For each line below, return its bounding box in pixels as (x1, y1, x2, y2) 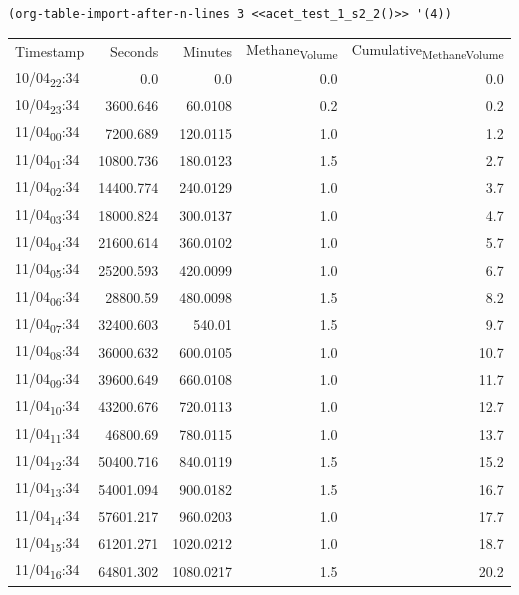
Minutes (183, 40, 233, 61)
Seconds (109, 40, 159, 61)
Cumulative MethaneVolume (351, 39, 504, 63)
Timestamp (15, 40, 85, 61)
